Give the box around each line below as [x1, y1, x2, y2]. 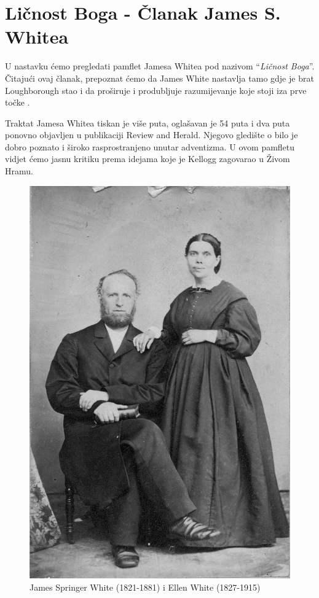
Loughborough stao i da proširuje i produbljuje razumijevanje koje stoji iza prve [5, 83, 307, 96]
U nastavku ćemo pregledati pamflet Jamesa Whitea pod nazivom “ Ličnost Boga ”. [5, 60, 315, 72]
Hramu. [5, 165, 33, 177]
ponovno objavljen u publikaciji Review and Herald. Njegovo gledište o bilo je [5, 128, 298, 141]
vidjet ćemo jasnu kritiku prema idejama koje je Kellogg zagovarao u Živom [5, 152, 290, 165]
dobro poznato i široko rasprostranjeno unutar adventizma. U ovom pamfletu [5, 140, 295, 153]
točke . [5, 96, 30, 109]
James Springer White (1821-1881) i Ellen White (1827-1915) [30, 580, 261, 593]
